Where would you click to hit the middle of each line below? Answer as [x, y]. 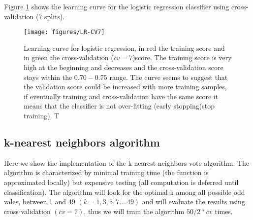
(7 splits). [50, 16]
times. [224, 211]
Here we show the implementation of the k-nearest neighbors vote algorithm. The [127, 163]
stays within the [48, 77]
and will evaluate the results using [193, 202]
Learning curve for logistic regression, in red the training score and [124, 48]
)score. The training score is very [182, 57]
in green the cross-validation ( [69, 57]
